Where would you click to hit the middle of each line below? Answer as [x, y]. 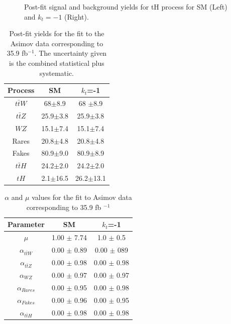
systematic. [57, 73]
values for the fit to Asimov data [82, 197]
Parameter [26, 224]
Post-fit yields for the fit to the [57, 33]
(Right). [77, 16]
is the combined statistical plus [57, 63]
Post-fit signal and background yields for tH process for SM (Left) [126, 7]
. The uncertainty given [71, 53]
